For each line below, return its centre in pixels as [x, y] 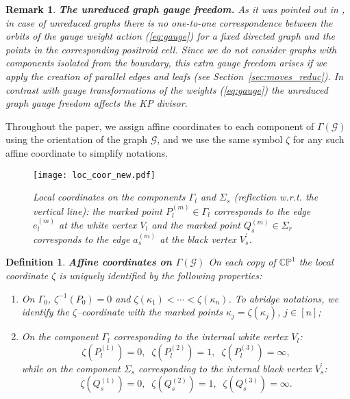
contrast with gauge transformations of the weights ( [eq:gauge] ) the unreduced [167, 89]
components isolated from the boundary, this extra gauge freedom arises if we [166, 63]
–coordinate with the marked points [150, 312]
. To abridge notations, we [284, 298]
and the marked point [196, 224]
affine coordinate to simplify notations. [87, 152]
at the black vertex [198, 239]
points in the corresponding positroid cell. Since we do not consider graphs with [171, 49]
